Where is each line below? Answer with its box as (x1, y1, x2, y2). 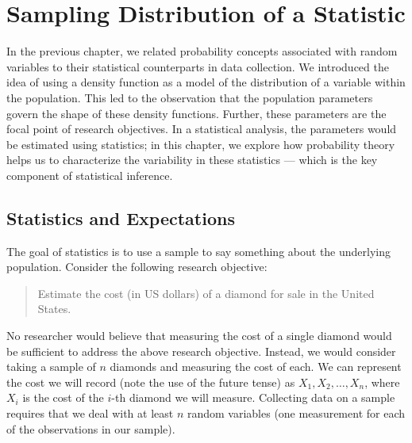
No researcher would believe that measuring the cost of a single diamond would (6, 327, 392, 344)
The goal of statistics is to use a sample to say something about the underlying (6, 243, 391, 259)
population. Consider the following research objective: (6, 258, 268, 275)
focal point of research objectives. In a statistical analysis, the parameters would (6, 120, 397, 137)
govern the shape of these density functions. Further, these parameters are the (6, 105, 387, 121)
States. (37, 300, 71, 317)
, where (364, 373, 400, 390)
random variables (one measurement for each (187, 405, 406, 422)
